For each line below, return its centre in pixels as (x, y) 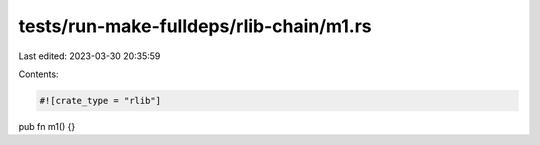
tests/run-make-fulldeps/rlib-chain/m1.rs (195, 26)
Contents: (38, 74)
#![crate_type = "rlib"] (100, 100)
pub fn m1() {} (47, 126)
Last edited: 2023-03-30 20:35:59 (89, 56)
